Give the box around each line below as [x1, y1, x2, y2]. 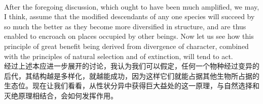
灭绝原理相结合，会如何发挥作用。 [4, 90, 118, 100]
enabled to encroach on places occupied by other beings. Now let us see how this [4, 31, 254, 41]
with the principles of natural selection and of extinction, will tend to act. [4, 50, 233, 61]
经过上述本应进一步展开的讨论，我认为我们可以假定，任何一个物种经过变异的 [4, 61, 259, 71]
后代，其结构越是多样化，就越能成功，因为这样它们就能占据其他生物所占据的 [4, 70, 259, 81]
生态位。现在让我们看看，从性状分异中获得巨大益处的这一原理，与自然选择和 [4, 80, 259, 91]
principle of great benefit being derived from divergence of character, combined [4, 40, 249, 51]
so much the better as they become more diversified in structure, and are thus [4, 21, 246, 31]
